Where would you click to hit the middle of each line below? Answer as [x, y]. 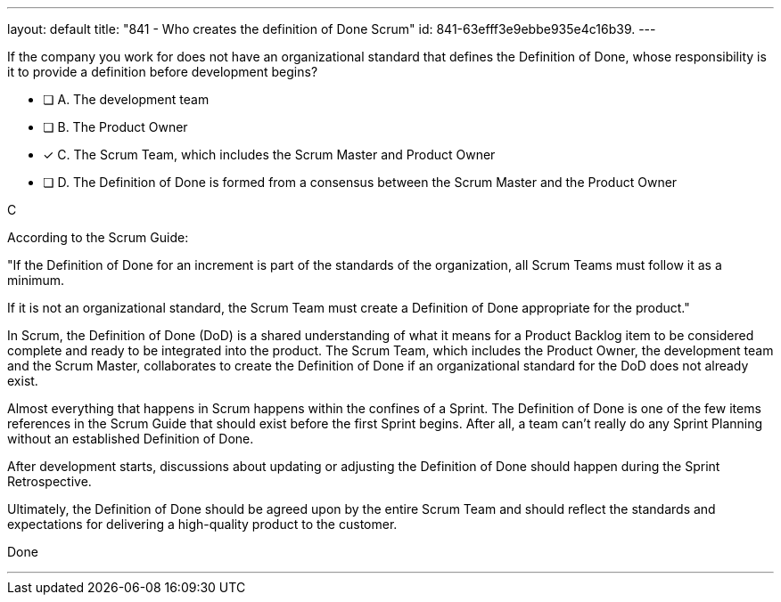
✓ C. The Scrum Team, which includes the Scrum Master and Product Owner [269, 155]
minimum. [36, 280]
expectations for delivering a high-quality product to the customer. [202, 524]
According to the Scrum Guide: [98, 237]
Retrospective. [49, 481]
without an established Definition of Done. [131, 439]
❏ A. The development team [126, 99]
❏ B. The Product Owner [115, 127]
